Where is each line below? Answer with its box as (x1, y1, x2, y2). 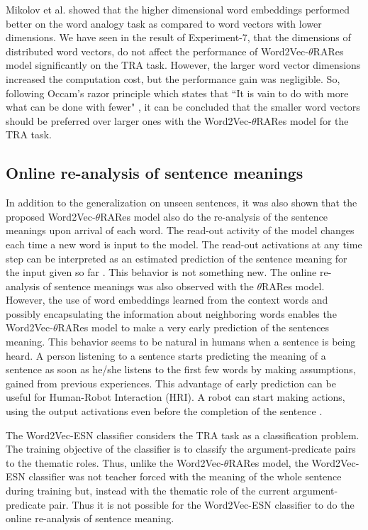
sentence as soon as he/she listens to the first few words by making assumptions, (6, 362, 356, 377)
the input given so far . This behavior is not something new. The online (6, 265, 317, 280)
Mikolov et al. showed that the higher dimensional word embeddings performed (6, 2, 350, 16)
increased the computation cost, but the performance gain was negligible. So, (6, 71, 340, 86)
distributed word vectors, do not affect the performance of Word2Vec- (6, 43, 308, 58)
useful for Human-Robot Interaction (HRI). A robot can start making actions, (6, 390, 345, 404)
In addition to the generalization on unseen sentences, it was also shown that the (6, 195, 357, 210)
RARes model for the (256, 113, 349, 128)
